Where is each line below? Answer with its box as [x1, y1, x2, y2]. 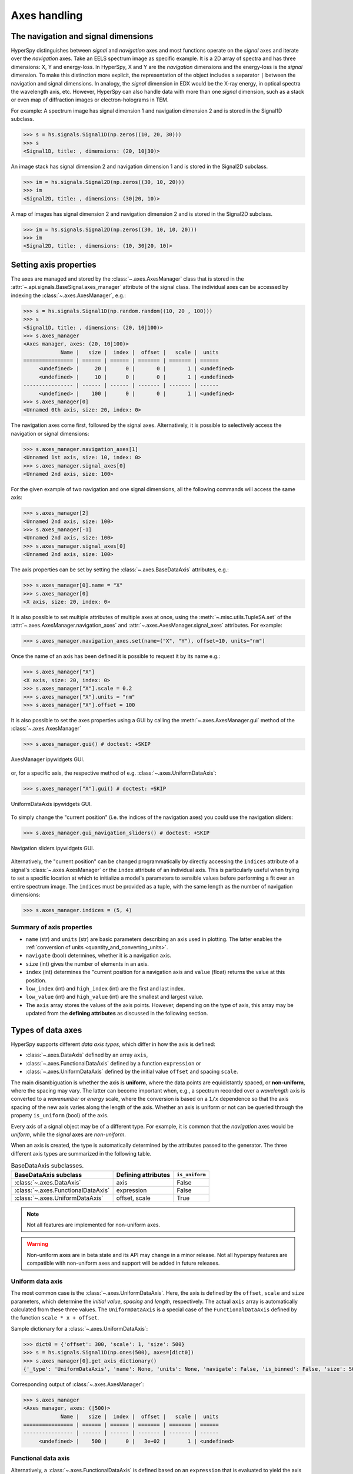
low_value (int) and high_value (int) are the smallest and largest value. [25, 993, 204, 1001]
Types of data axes [11, 1025, 82, 1035]
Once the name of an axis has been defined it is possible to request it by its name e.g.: [11, 653, 221, 660]
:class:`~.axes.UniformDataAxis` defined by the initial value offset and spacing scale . [25, 1068, 238, 1075]
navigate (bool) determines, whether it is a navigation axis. [25, 952, 172, 959]
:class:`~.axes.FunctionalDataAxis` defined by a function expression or [25, 1060, 201, 1067]
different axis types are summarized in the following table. [11, 1150, 152, 1157]
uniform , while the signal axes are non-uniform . [11, 1131, 126, 1138]
